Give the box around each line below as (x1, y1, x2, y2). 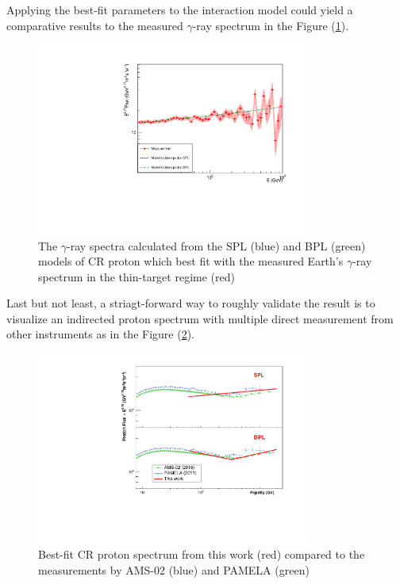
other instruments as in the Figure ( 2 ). (6, 326, 194, 342)
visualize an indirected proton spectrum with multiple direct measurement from (6, 310, 394, 326)
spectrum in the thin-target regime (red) (38, 268, 235, 284)
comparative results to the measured (6, 17, 183, 33)
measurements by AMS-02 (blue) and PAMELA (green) (38, 561, 310, 578)
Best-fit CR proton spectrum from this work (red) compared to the (38, 546, 365, 563)
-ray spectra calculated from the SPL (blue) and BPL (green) (67, 237, 366, 254)
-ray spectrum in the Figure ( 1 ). (192, 17, 349, 33)
